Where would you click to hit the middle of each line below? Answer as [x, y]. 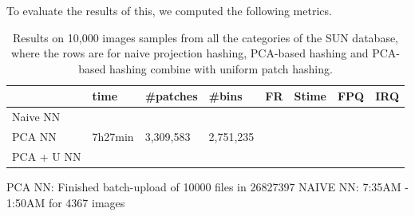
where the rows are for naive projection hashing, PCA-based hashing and [190, 53]
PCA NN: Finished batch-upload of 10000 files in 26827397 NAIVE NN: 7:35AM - [207, 187]
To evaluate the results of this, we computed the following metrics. [169, 10]
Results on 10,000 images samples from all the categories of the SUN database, [206, 37]
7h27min [113, 137]
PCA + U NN [47, 156]
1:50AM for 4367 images [66, 202]
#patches [171, 96]
